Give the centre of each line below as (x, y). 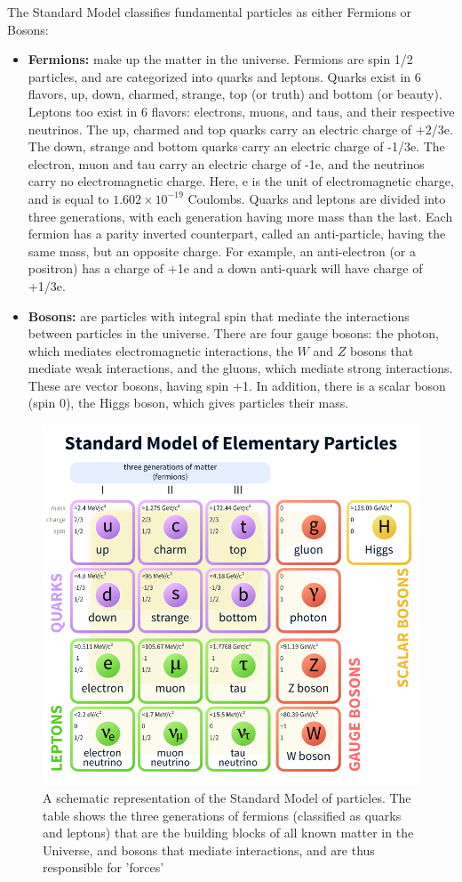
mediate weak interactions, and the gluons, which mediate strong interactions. (240, 368)
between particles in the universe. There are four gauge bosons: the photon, (233, 333)
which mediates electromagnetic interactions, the (160, 350)
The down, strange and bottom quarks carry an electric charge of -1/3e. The (236, 146)
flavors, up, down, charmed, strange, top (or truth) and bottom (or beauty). (235, 94)
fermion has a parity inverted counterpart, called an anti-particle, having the (237, 234)
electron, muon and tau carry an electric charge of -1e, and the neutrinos (226, 163)
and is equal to (68, 198)
